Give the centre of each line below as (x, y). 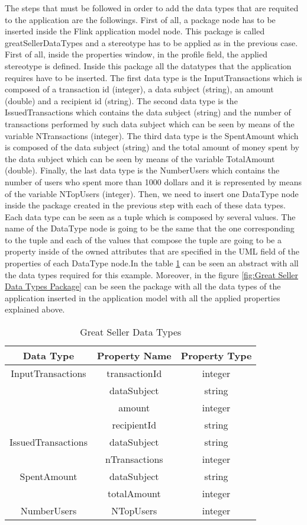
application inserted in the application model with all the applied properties (143, 297)
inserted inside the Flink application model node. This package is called (135, 31)
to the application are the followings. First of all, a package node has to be (140, 19)
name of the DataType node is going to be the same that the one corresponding (150, 228)
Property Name (134, 356)
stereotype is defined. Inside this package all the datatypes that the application (148, 65)
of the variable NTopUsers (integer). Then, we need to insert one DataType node (152, 193)
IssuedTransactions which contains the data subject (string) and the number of (148, 112)
